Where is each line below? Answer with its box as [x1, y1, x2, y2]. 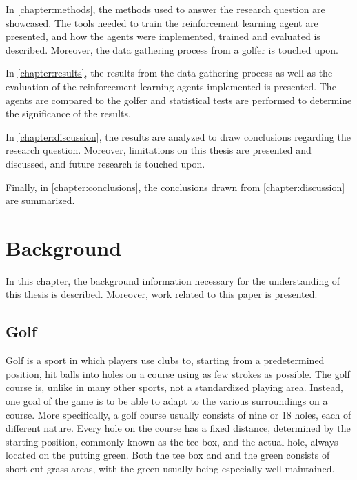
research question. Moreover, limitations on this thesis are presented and [6, 143, 312, 157]
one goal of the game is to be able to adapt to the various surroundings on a [6, 394, 328, 408]
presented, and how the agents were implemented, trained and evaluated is [6, 29, 320, 43]
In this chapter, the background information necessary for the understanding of [6, 273, 340, 288]
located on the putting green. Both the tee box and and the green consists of [6, 448, 330, 462]
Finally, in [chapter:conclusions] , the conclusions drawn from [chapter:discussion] [6, 179, 345, 194]
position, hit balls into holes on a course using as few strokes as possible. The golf [6, 366, 350, 381]
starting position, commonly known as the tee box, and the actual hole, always [6, 434, 338, 448]
